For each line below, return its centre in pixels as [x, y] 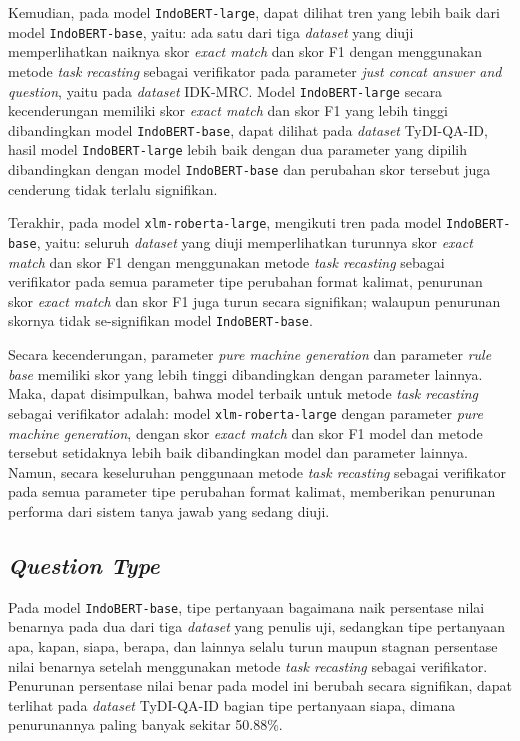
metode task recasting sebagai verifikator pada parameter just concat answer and [255, 70]
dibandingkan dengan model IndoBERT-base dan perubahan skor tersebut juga [249, 169]
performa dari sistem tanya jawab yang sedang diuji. [169, 510]
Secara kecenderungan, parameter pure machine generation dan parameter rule [250, 354]
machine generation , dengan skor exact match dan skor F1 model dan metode [245, 432]
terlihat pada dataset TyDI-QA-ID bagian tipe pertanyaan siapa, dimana [232, 704]
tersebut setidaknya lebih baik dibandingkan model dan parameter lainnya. [238, 452]
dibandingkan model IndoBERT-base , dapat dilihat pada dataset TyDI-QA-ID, [248, 129]
